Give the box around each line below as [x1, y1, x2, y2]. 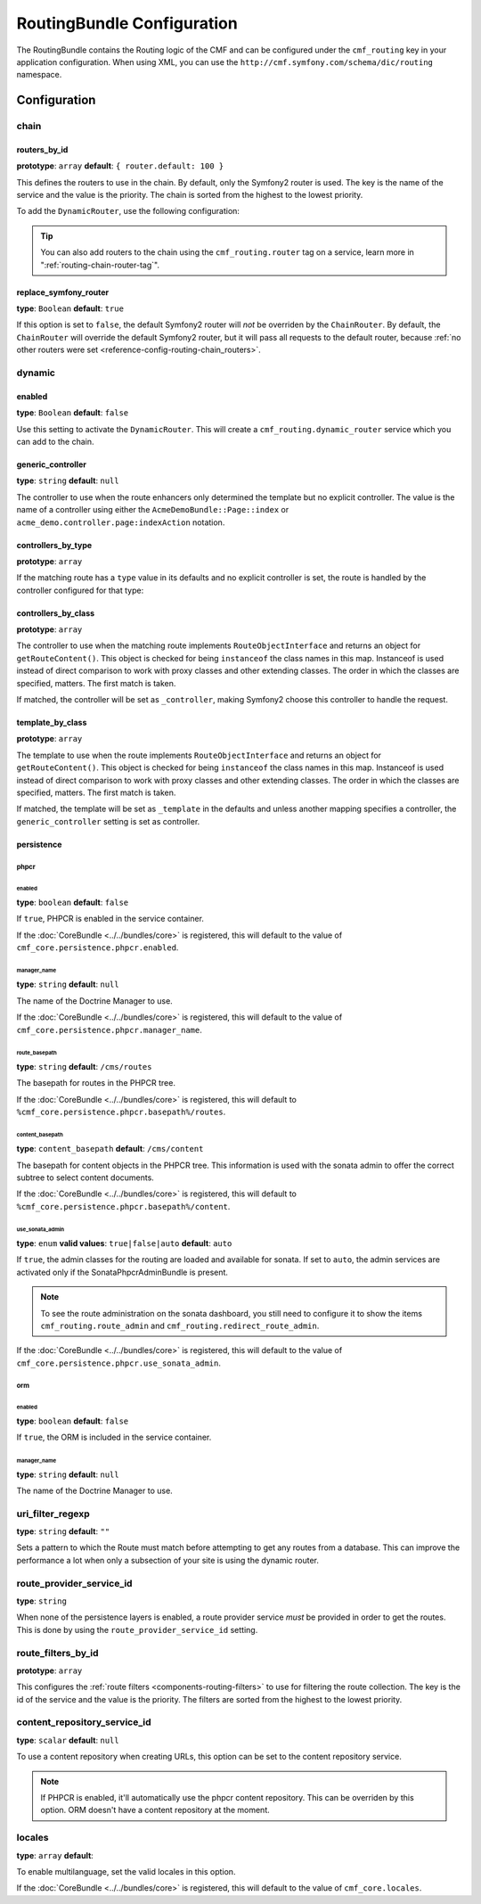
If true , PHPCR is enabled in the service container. [16, 914, 205, 924]
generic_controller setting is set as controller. [16, 816, 200, 826]
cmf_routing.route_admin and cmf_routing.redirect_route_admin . [40, 1320, 320, 1331]
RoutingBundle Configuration [16, 13, 238, 33]
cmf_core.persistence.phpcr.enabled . [16, 942, 179, 953]
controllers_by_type [16, 539, 93, 550]
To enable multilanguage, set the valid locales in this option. [16, 1866, 236, 1876]
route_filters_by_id [16, 1646, 99, 1659]
